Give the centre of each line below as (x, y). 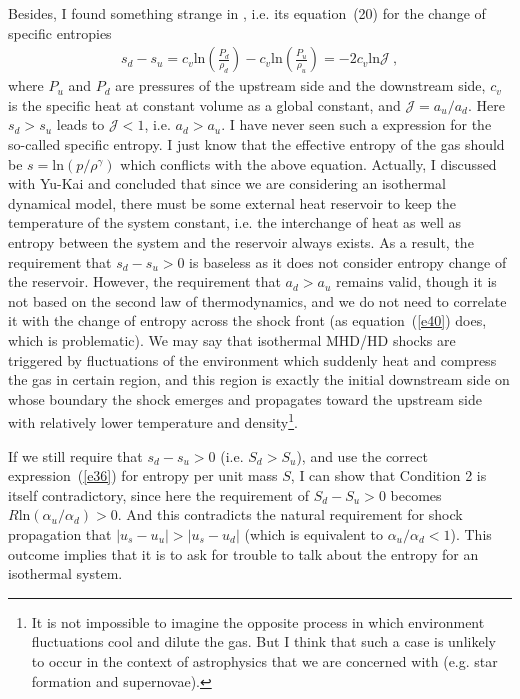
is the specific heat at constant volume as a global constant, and (204, 104)
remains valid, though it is (416, 281)
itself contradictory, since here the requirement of (158, 494)
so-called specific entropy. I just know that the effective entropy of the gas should (256, 144)
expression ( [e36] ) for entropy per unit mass (143, 475)
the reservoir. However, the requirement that (144, 281)
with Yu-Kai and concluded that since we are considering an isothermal (227, 183)
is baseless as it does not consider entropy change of (348, 261)
